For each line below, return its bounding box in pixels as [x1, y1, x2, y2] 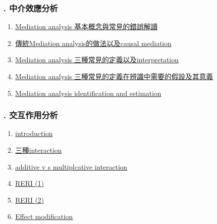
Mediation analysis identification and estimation [15, 88, 162, 98]
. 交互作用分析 [3, 109, 58, 121]
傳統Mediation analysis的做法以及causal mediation [15, 38, 172, 48]
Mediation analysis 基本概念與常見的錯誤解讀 [15, 21, 158, 32]
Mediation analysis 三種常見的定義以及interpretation [15, 54, 179, 65]
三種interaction [15, 145, 62, 155]
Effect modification [15, 211, 73, 222]
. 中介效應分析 [3, 1, 58, 14]
